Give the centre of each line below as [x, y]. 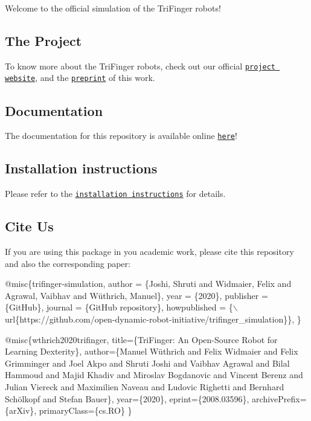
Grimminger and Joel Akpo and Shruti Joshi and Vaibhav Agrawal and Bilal [147, 363]
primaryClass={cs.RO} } [85, 410]
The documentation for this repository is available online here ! [121, 136]
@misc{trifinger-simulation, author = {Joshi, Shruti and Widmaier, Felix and [148, 284]
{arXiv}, [21, 410]
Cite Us [29, 226]
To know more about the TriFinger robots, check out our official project [140, 66]
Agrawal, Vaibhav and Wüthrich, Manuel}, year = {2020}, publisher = [136, 295]
